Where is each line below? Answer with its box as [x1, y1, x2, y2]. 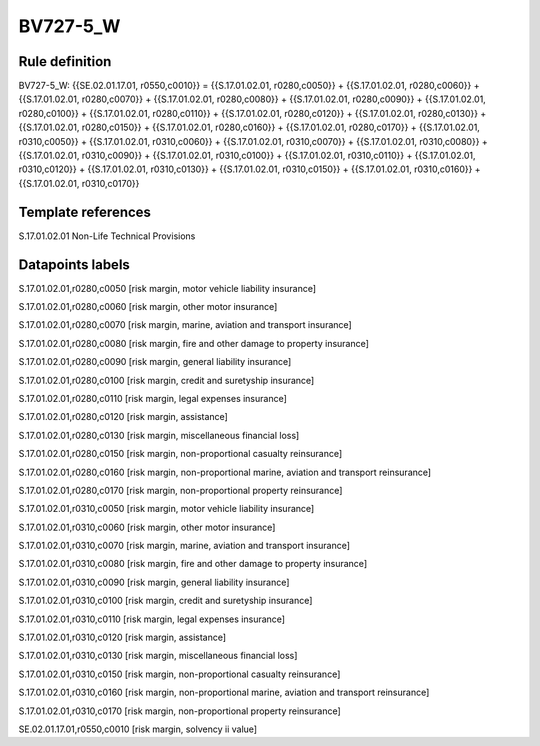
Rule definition [18, 53, 112, 70]
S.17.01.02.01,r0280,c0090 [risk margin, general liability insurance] [18, 356, 292, 368]
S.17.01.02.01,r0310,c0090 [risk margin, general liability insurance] [18, 576, 290, 588]
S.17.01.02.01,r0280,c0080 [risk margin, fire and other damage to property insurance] [18, 337, 370, 349]
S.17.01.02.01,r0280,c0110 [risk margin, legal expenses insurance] [18, 392, 287, 404]
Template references [18, 203, 152, 220]
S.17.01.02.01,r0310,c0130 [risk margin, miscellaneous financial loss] [18, 650, 298, 662]
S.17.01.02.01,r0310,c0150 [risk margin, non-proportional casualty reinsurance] [18, 668, 341, 680]
